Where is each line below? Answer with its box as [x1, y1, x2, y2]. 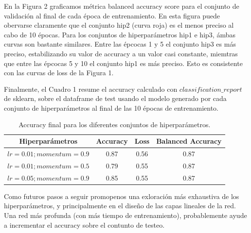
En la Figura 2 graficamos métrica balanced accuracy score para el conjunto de [4, 1, 239, 11]
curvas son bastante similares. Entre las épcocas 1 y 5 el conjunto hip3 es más [4, 39, 236, 49]
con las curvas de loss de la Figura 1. [4, 67, 114, 78]
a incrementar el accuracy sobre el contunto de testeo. [4, 219, 165, 230]
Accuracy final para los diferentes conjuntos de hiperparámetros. [18, 119, 211, 129]
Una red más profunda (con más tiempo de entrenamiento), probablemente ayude [4, 210, 247, 220]
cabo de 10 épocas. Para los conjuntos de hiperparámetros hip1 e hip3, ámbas [4, 29, 235, 39]
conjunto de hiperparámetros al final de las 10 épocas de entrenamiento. [4, 102, 218, 113]
